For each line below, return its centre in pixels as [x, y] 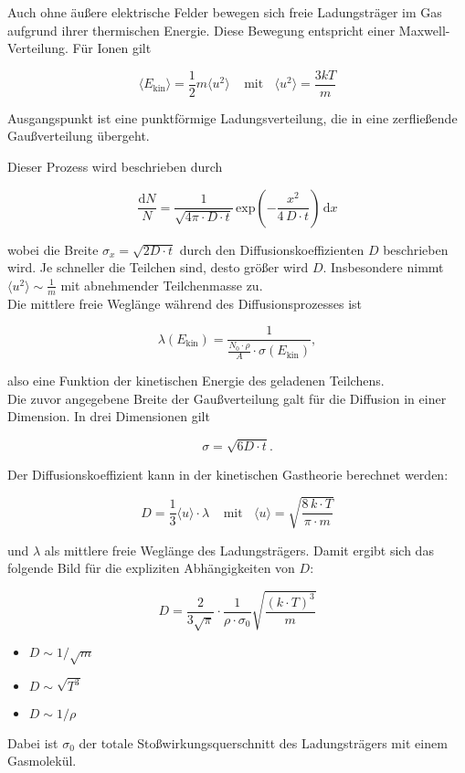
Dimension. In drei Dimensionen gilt [109, 416]
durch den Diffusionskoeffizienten [272, 249]
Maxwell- [424, 30]
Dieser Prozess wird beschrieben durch [115, 167]
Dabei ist [33, 742]
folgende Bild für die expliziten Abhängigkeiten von [151, 568]
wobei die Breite [53, 249]
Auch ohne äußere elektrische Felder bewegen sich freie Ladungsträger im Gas [225, 12]
